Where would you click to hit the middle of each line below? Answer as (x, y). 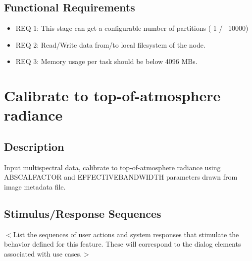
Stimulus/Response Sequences (83, 213)
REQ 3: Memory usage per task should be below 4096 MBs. (106, 61)
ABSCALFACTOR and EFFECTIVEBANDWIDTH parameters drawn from (121, 177)
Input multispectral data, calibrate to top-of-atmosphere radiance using (112, 167)
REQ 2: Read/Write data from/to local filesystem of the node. (110, 44)
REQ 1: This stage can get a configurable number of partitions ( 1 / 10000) (132, 28)
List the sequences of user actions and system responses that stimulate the (126, 234)
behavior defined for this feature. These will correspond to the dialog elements (123, 244)
